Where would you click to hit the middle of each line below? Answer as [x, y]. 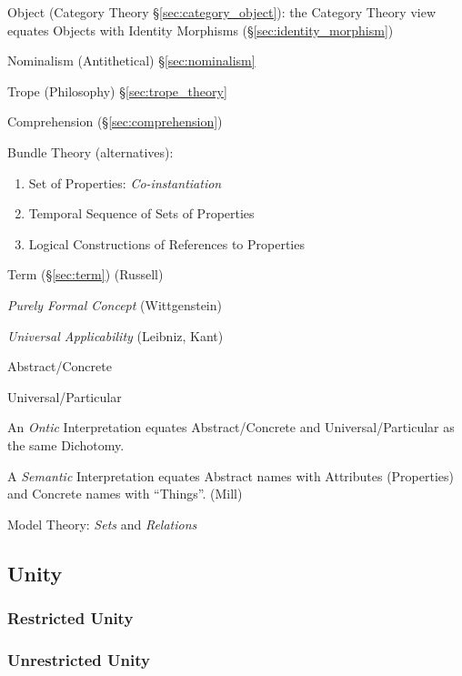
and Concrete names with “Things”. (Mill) [125, 494]
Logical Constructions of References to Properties [166, 243]
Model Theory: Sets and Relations [102, 524]
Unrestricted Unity [79, 659]
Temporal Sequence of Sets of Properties [141, 213]
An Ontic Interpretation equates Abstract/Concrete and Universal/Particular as [231, 427]
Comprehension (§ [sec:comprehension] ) [115, 121]
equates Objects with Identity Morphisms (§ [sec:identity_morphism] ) [201, 30]
